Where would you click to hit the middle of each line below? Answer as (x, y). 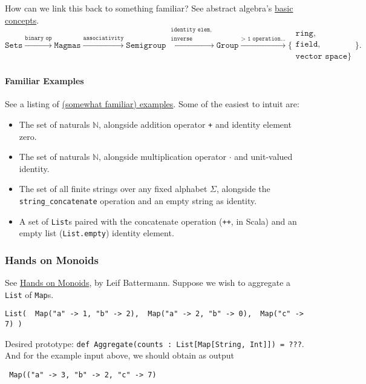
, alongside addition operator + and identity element (195, 124)
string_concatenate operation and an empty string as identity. (138, 200)
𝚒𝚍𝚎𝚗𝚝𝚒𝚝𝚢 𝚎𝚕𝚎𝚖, (191, 30)
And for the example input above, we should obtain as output (120, 355)
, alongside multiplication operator (163, 157)
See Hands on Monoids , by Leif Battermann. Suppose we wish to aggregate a (148, 283)
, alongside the (243, 189)
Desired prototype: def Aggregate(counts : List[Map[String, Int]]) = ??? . (155, 343)
